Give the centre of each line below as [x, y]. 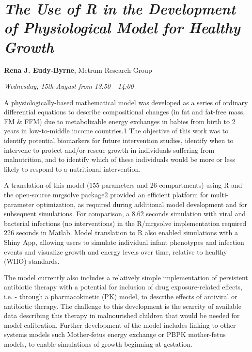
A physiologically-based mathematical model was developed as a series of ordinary [126, 102]
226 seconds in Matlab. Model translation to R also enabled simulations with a [121, 232]
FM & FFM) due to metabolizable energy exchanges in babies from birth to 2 [120, 121]
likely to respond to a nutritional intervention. [72, 168]
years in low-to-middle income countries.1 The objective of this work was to [116, 131]
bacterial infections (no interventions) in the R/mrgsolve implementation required [125, 223]
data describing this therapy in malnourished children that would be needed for [122, 315]
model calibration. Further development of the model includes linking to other [120, 325]
